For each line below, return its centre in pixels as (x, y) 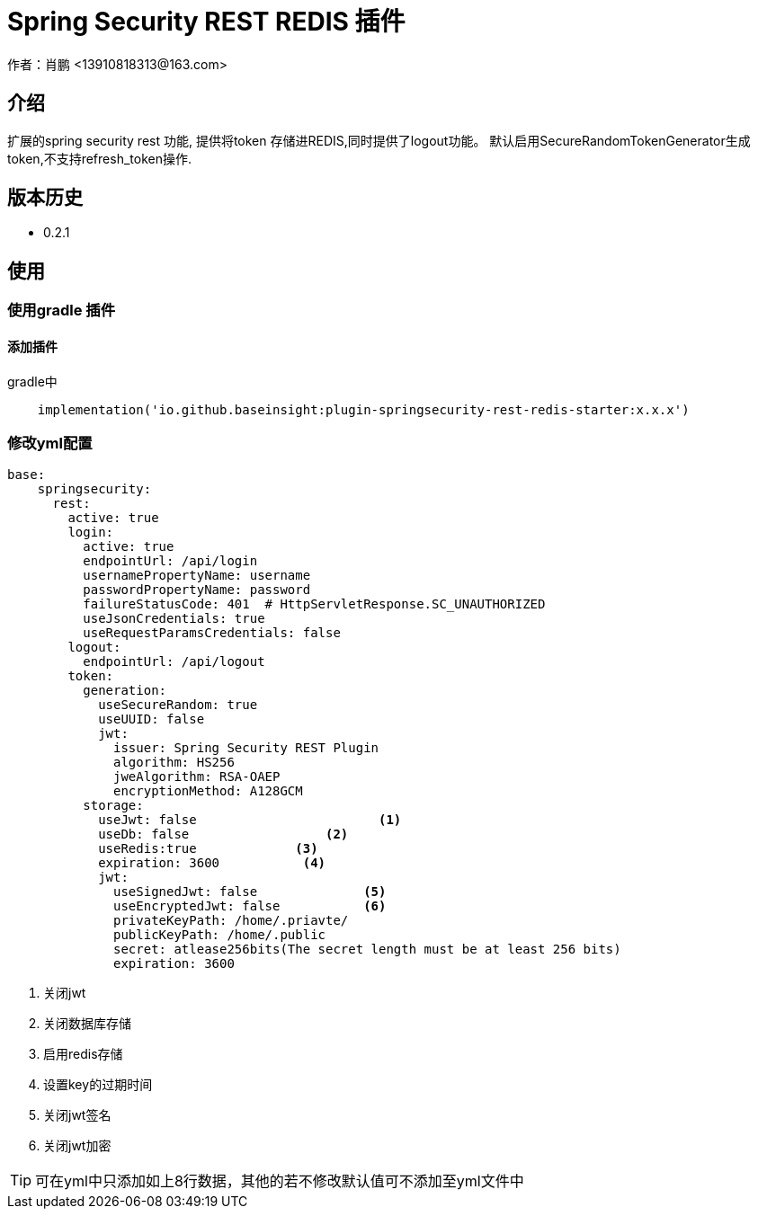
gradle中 (32, 381)
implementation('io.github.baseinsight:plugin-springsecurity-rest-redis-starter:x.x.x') (363, 409)
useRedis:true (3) (208, 849)
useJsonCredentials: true (174, 619)
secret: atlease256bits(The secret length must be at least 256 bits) (367, 950)
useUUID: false (152, 719)
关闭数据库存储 (87, 1024)
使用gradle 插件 (62, 311)
